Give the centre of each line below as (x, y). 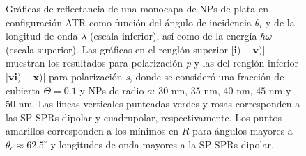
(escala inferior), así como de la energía (173, 36)
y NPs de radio (112, 90)
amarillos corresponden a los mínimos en (92, 131)
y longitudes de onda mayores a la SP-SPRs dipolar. (162, 144)
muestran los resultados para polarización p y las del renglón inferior (152, 63)
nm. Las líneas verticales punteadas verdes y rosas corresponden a (159, 104)
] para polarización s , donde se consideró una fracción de (163, 76)
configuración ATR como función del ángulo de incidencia (129, 22)
